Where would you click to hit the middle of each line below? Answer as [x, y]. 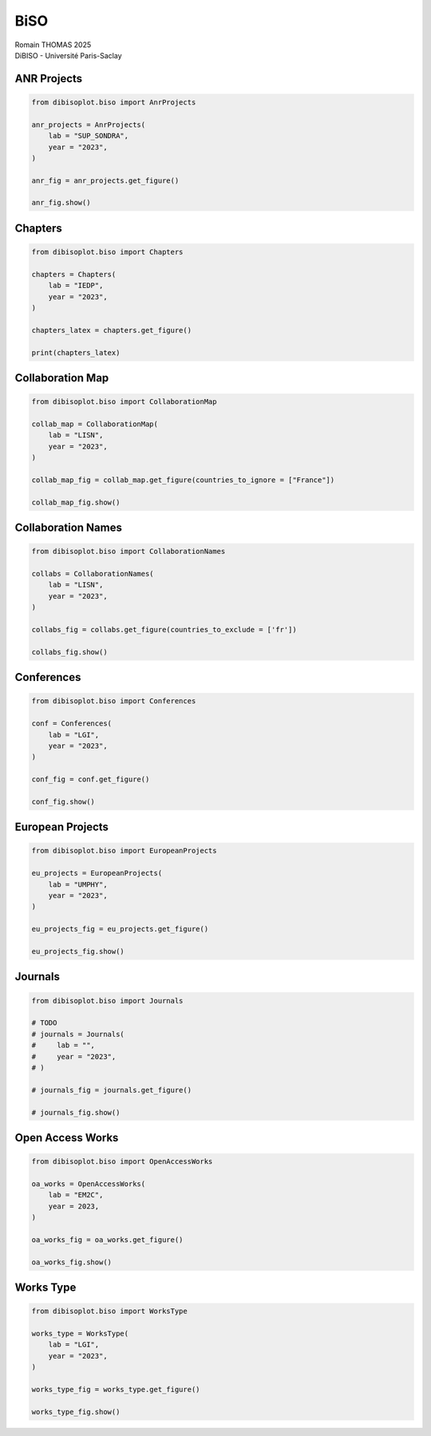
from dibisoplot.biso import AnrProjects [114, 102]
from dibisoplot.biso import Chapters [107, 252]
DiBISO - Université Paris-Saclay [69, 55]
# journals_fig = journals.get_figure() [111, 1090]
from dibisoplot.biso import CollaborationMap [124, 402]
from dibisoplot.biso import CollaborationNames [129, 552]
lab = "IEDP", [76, 286]
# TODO [44, 1023]
